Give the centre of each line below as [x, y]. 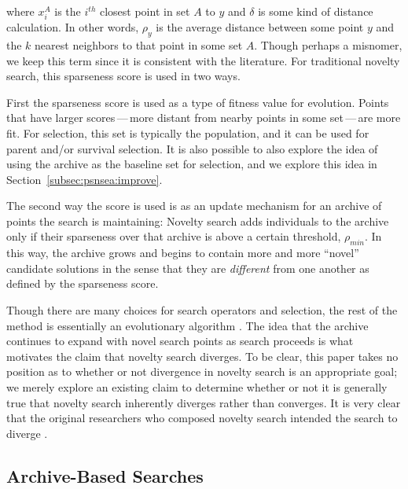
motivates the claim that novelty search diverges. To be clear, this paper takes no [202, 356]
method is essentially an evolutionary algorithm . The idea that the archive [187, 325]
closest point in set [145, 11]
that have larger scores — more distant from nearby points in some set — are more [204, 118]
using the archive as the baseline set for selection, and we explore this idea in [192, 164]
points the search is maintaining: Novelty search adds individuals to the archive [198, 221]
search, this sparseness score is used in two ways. [123, 76]
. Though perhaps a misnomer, [328, 44]
